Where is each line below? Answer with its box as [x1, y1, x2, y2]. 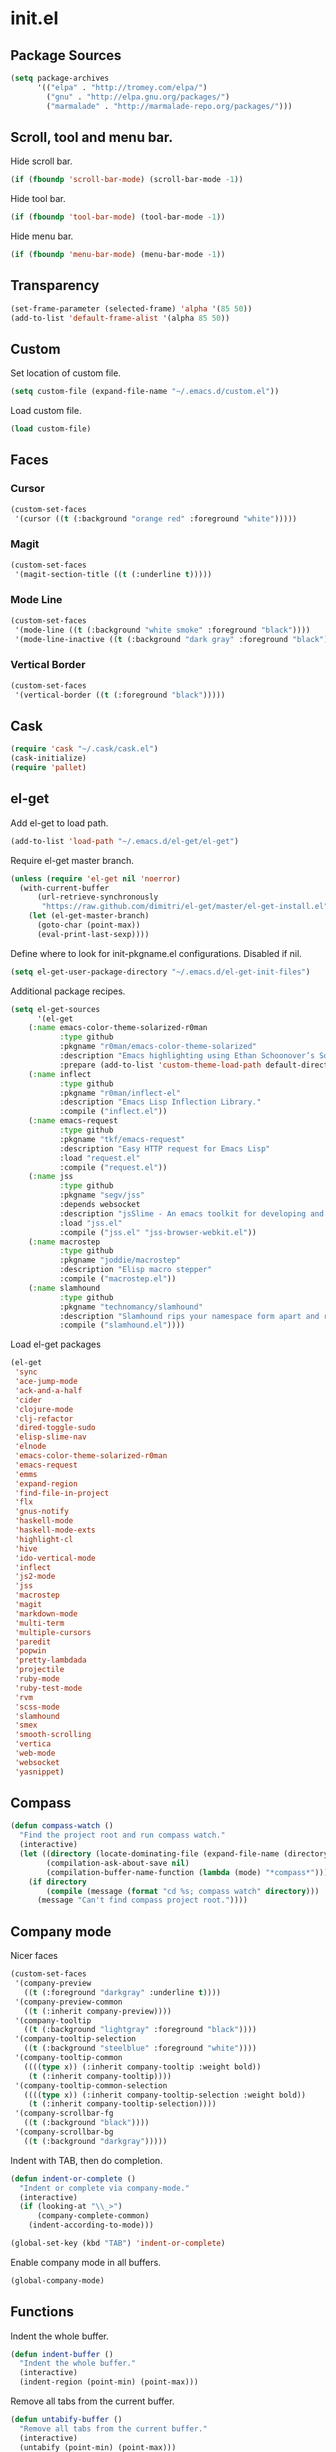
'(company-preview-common [14, 1997, 123, 2007]
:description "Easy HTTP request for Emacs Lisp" [59, 1143, 271, 1154]
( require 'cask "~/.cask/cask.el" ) [10, 744, 159, 754]
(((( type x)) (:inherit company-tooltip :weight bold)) [23, 2062, 262, 2072]
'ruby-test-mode [14, 1683, 83, 1693]
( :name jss [28, 1172, 74, 1182]
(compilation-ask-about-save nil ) [46, 1858, 190, 1868]
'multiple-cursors [14, 1627, 92, 1637]
